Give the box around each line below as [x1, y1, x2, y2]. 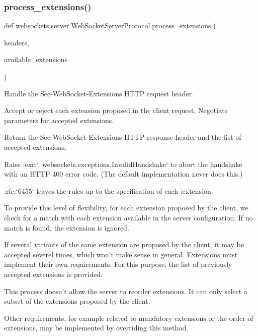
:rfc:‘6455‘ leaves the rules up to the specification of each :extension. [4, 185, 213, 196]
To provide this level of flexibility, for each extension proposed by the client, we [4, 202, 248, 213]
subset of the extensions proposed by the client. [4, 296, 150, 306]
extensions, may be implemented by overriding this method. [4, 322, 189, 333]
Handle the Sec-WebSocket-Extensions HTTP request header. [4, 88, 194, 98]
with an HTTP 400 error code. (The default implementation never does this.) [4, 169, 243, 179]
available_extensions [4, 54, 68, 65]
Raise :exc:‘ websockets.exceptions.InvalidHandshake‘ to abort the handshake [4, 158, 242, 169]
